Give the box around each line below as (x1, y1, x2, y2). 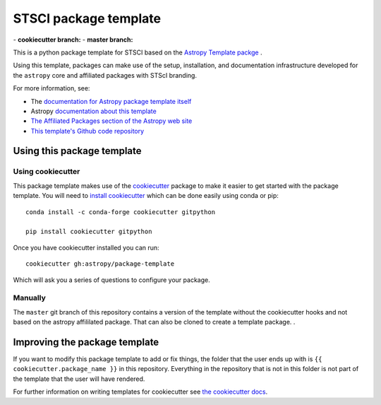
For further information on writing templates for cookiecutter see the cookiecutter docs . (13, 387, 268, 396)
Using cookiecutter (13, 167, 80, 177)
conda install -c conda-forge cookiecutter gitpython (25, 208, 215, 216)
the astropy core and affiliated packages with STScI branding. (13, 71, 198, 79)
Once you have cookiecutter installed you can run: (13, 243, 159, 252)
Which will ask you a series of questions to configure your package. (13, 276, 211, 284)
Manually (13, 293, 46, 303)
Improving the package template (13, 336, 159, 348)
